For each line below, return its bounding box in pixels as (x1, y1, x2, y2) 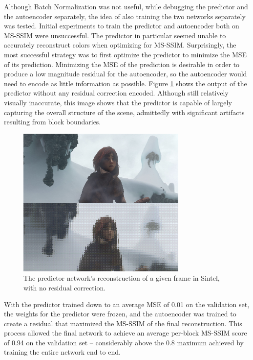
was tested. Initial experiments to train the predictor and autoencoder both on (4, 21, 239, 31)
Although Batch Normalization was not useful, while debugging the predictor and (4, 1, 248, 11)
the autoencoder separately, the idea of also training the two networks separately (4, 11, 246, 21)
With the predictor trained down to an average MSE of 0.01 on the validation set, (4, 299, 250, 309)
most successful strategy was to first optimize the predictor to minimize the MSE (4, 49, 247, 59)
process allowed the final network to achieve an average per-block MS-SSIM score (4, 328, 247, 338)
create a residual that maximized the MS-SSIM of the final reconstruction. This (4, 318, 242, 328)
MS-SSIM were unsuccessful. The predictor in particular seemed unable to (4, 30, 226, 40)
